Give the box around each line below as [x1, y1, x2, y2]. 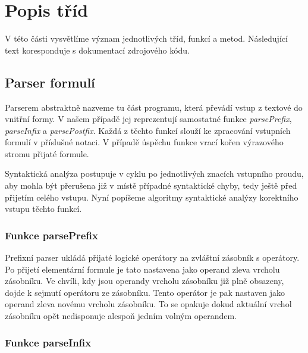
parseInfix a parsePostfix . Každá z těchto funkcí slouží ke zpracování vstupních [5, 124, 291, 136]
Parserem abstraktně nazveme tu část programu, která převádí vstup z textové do [5, 101, 303, 113]
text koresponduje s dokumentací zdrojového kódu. [5, 43, 190, 56]
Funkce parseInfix [5, 335, 92, 349]
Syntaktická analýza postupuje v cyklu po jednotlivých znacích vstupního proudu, [5, 167, 304, 180]
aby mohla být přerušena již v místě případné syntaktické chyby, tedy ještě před [5, 179, 297, 192]
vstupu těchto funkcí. [5, 202, 82, 215]
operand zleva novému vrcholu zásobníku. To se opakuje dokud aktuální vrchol [5, 298, 292, 310]
